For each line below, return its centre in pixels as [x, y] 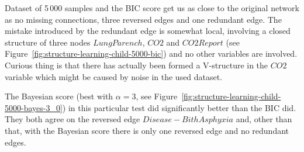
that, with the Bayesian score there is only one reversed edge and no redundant [147, 130]
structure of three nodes [48, 42]
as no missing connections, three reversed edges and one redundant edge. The [143, 19]
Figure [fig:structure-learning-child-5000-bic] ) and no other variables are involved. [151, 53]
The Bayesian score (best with [59, 96]
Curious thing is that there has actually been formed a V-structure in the [137, 65]
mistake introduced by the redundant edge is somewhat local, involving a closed [148, 31]
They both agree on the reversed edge [72, 119]
